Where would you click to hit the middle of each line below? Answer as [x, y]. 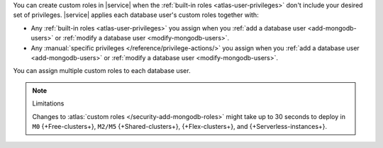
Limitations [48, 103]
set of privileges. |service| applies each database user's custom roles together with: [136, 15]
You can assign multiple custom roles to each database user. [102, 71]
